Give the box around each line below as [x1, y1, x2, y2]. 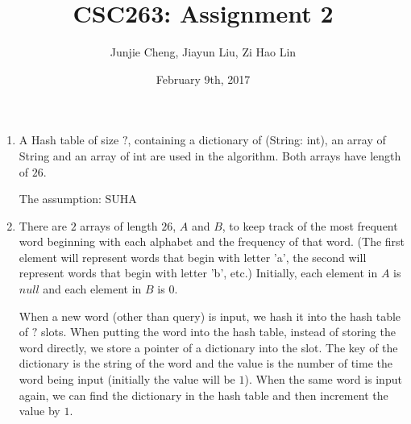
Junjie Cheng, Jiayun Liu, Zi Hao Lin [110, 44, 297, 60]
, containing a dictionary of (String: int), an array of [127, 131, 386, 148]
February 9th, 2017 [156, 70, 251, 87]
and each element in [43, 281, 142, 297]
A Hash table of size [19, 131, 119, 148]
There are [19, 217, 67, 234]
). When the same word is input [244, 371, 402, 388]
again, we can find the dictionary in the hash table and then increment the [19, 386, 388, 403]
